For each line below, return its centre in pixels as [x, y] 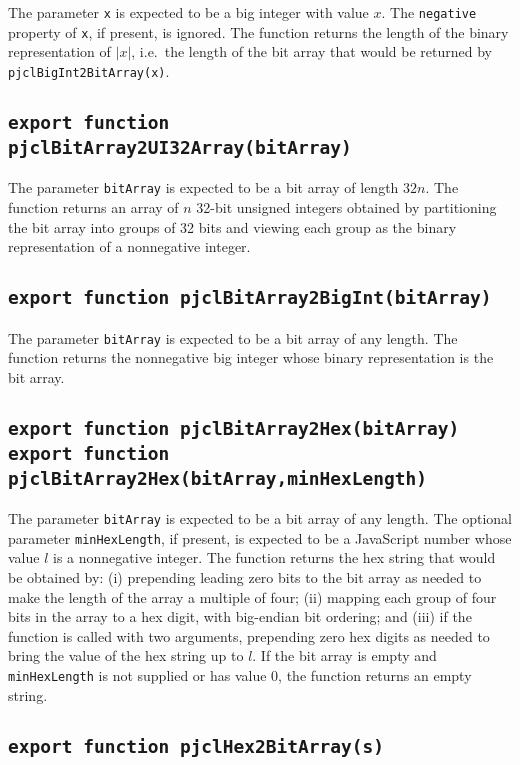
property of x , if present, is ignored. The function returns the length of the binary [258, 31]
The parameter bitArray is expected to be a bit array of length [203, 187]
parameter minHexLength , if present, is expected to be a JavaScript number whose [260, 537]
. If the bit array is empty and [344, 655]
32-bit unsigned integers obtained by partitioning [346, 206]
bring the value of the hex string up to [126, 655]
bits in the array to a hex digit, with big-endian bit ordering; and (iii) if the [240, 616]
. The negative [429, 12]
